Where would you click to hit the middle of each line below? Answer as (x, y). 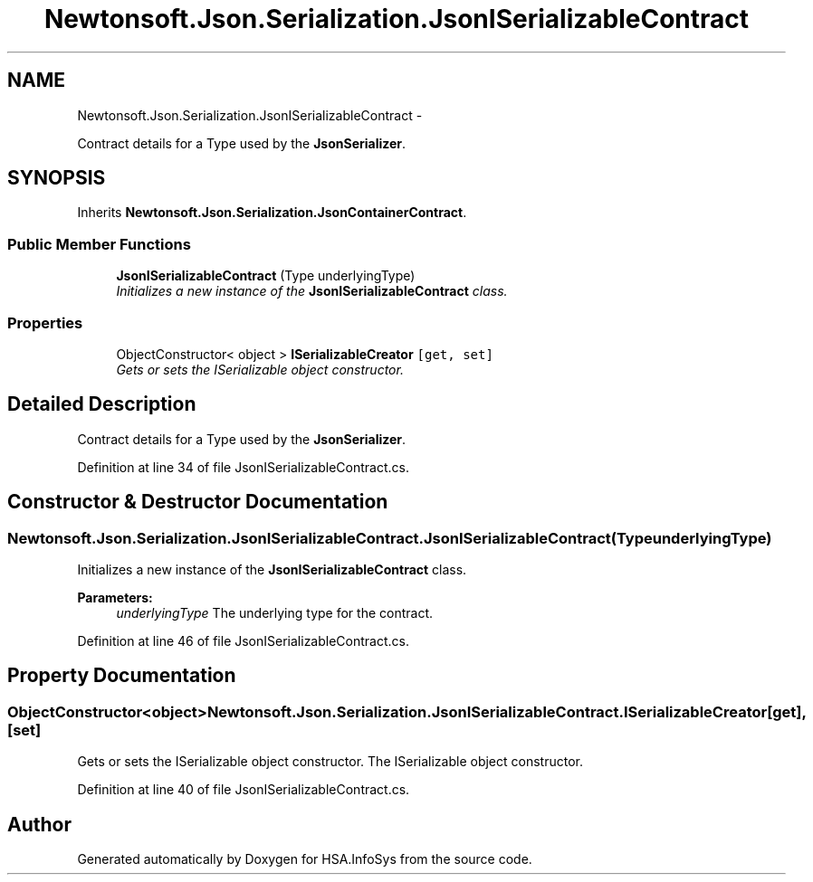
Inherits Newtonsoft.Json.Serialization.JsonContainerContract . (272, 213)
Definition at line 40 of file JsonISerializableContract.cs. (244, 790)
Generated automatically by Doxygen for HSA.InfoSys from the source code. (305, 859)
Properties (45, 322)
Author (39, 824)
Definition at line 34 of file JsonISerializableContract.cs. (243, 467)
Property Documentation (122, 676)
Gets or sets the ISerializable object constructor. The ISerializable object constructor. (330, 762)
